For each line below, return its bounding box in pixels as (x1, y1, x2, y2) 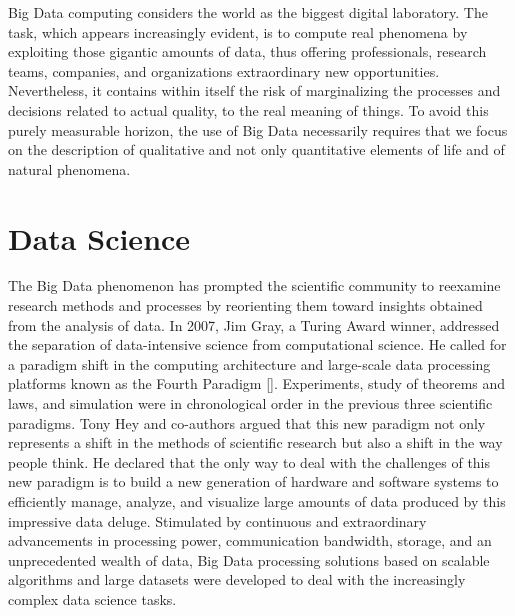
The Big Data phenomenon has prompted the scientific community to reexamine (8, 275, 501, 296)
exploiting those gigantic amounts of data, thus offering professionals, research (8, 41, 487, 62)
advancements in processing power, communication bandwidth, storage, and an (8, 530, 492, 551)
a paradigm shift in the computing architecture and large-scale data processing (8, 353, 491, 374)
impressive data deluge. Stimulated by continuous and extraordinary (8, 510, 427, 531)
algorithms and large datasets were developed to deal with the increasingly (8, 569, 466, 590)
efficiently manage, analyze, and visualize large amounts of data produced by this (8, 491, 506, 511)
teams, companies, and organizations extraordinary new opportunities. (8, 60, 440, 81)
